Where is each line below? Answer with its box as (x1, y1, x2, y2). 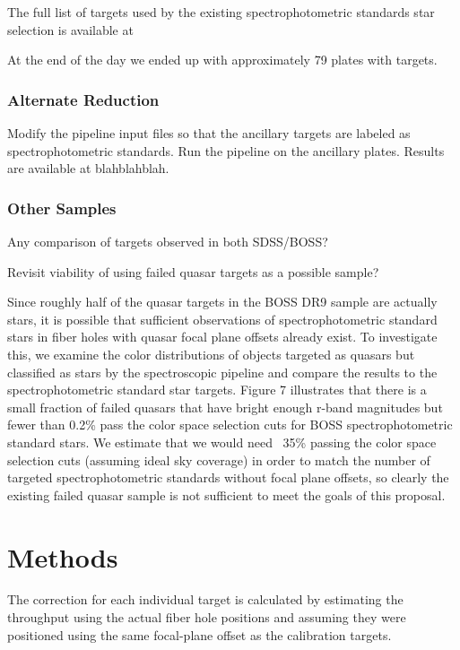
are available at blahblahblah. (7, 159, 169, 178)
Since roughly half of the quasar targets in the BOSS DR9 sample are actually (7, 292, 438, 311)
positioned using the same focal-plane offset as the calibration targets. (7, 625, 392, 644)
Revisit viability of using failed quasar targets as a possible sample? (7, 262, 379, 281)
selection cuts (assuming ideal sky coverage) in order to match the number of (7, 450, 430, 469)
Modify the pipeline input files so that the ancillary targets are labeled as (7, 124, 411, 142)
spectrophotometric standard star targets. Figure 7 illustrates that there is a (7, 380, 427, 399)
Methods (7, 538, 118, 575)
